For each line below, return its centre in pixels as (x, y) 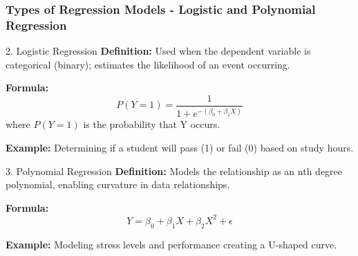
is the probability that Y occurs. (152, 124)
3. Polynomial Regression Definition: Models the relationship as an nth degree (174, 171)
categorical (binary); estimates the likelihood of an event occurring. (148, 64)
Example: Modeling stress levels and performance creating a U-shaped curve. (171, 244)
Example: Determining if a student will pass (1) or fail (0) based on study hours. (180, 147)
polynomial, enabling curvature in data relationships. (118, 184)
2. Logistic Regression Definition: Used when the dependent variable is (158, 51)
